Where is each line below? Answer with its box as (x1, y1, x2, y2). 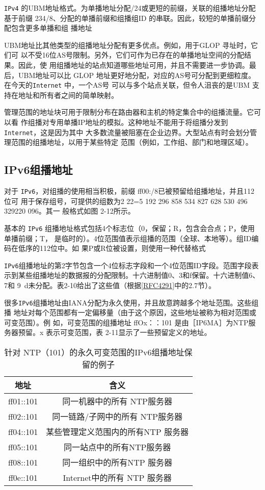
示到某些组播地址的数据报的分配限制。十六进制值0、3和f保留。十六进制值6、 (4, 270, 260, 280)
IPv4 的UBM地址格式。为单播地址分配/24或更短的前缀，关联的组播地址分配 (4, 3, 256, 13)
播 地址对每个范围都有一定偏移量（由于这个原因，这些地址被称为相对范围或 (4, 307, 256, 318)
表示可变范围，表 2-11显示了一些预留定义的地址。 (46, 327, 211, 338)
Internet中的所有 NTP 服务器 (63, 472, 172, 484)
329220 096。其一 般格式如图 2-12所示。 (4, 205, 135, 216)
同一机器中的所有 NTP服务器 (62, 395, 173, 407)
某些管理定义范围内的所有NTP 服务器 (46, 426, 189, 438)
